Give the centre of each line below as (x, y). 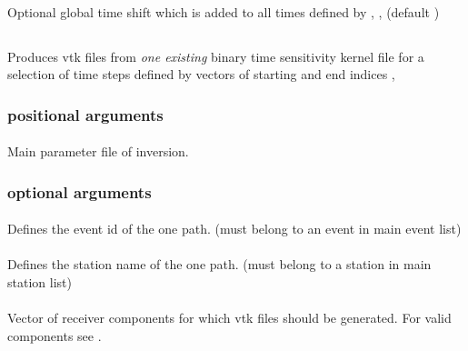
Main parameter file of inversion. (98, 151)
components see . (55, 335)
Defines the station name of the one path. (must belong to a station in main (219, 264)
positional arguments (85, 114)
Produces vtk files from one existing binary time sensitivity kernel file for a (216, 56)
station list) (40, 282)
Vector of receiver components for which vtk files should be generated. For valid (229, 318)
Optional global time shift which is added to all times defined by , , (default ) (224, 11)
